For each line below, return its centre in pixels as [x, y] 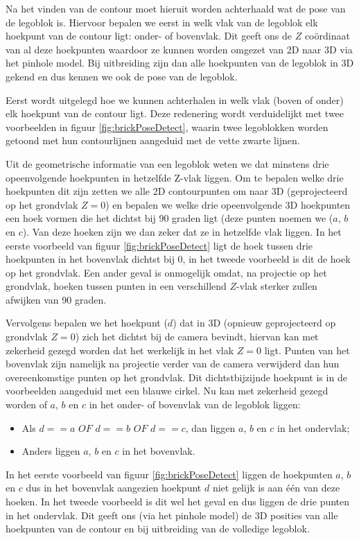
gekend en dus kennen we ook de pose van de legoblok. [122, 76]
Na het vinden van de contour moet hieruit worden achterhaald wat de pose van [176, 8]
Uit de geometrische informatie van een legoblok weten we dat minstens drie [167, 163]
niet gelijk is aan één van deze [276, 488]
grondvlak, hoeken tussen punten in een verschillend [116, 286]
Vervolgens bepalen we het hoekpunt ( [87, 323]
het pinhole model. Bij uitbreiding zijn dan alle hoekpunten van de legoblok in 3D [180, 63]
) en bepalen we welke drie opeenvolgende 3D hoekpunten [228, 204]
